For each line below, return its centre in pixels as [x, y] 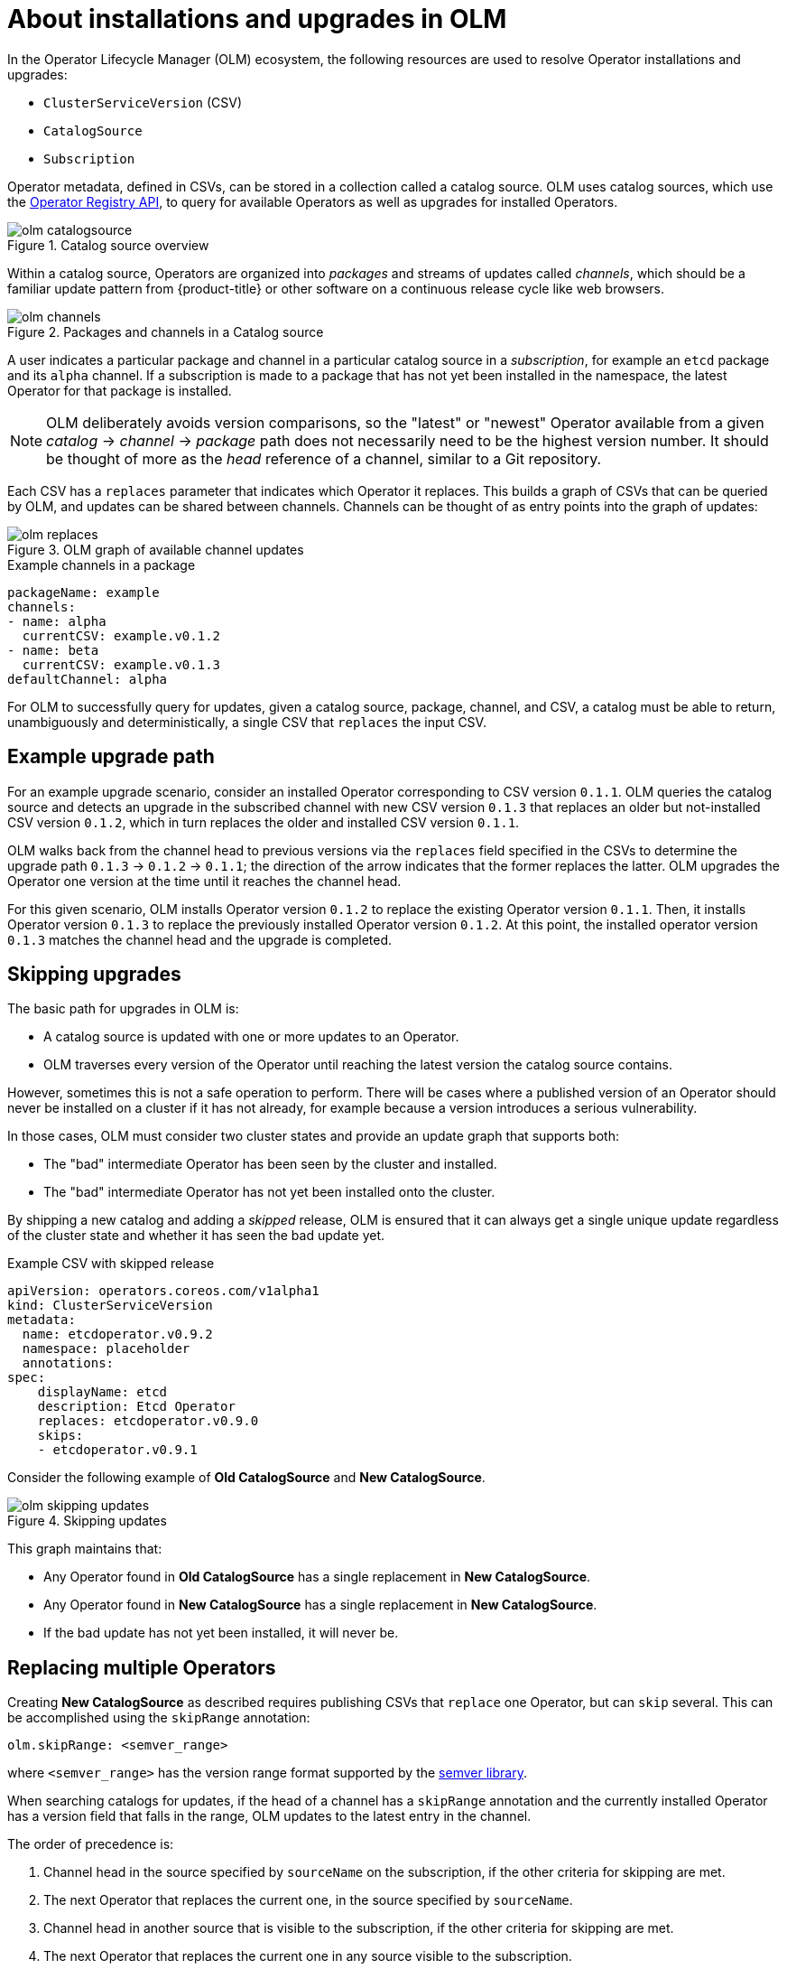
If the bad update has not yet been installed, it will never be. [221, 1633]
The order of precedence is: [91, 1844]
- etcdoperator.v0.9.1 [117, 1450]
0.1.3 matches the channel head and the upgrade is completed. [200, 939]
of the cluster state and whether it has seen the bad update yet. [196, 1236]
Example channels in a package [102, 565]
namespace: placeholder [106, 1349]
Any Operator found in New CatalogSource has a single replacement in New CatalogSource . [320, 1605]
